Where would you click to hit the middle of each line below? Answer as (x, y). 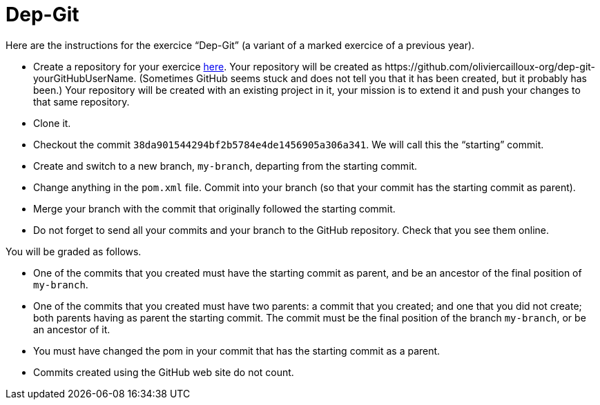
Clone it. (52, 123)
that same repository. (81, 101)
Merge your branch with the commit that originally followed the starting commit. (214, 208)
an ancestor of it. (72, 329)
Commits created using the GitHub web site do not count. (164, 372)
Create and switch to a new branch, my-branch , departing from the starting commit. (225, 166)
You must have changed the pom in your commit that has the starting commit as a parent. (237, 350)
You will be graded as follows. (74, 251)
